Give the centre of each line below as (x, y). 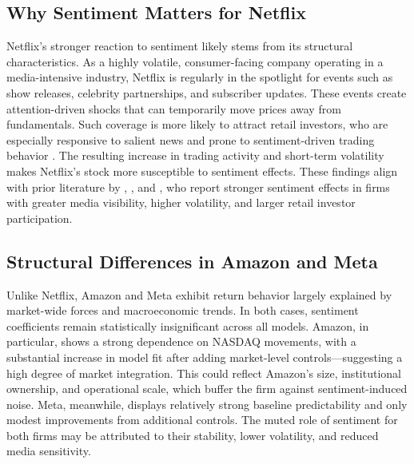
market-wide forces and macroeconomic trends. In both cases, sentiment (183, 310)
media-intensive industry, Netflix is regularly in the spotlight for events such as (200, 77)
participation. (40, 218)
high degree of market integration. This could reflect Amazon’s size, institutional (204, 373)
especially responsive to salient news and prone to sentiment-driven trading (191, 139)
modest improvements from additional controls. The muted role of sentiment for (202, 420)
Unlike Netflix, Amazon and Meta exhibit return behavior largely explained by (199, 294)
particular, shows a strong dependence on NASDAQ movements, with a (181, 341)
